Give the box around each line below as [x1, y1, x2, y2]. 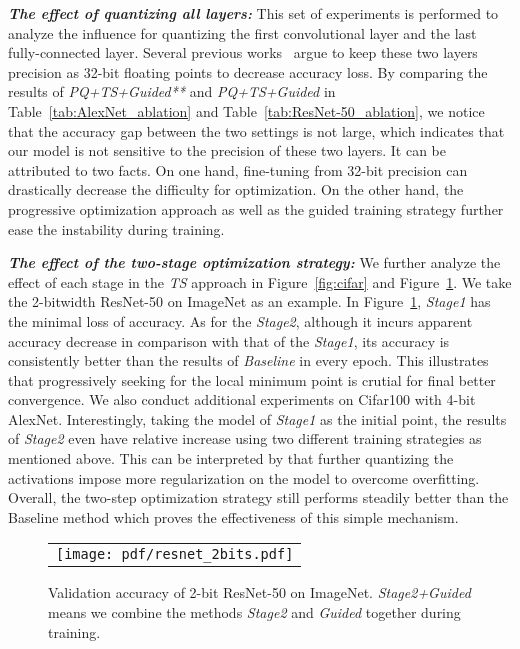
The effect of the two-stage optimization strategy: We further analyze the [8, 252, 501, 273]
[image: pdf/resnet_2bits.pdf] [56, 546, 294, 563]
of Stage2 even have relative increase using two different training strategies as [8, 428, 482, 449]
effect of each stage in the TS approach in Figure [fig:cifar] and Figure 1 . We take [8, 271, 512, 292]
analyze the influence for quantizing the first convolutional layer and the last [8, 22, 477, 43]
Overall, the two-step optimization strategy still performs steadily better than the [8, 487, 509, 508]
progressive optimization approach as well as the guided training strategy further [8, 198, 504, 219]
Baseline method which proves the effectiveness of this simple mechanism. [8, 506, 459, 527]
